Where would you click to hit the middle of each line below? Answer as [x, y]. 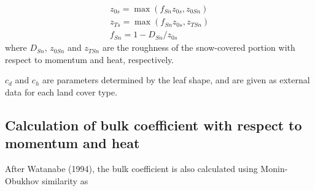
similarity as [65, 180]
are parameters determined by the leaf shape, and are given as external [176, 80]
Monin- [274, 169]
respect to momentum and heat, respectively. [90, 59]
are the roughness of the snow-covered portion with [199, 47]
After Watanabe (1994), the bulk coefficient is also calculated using [131, 169]
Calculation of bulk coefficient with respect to [154, 125]
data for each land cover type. [61, 92]
